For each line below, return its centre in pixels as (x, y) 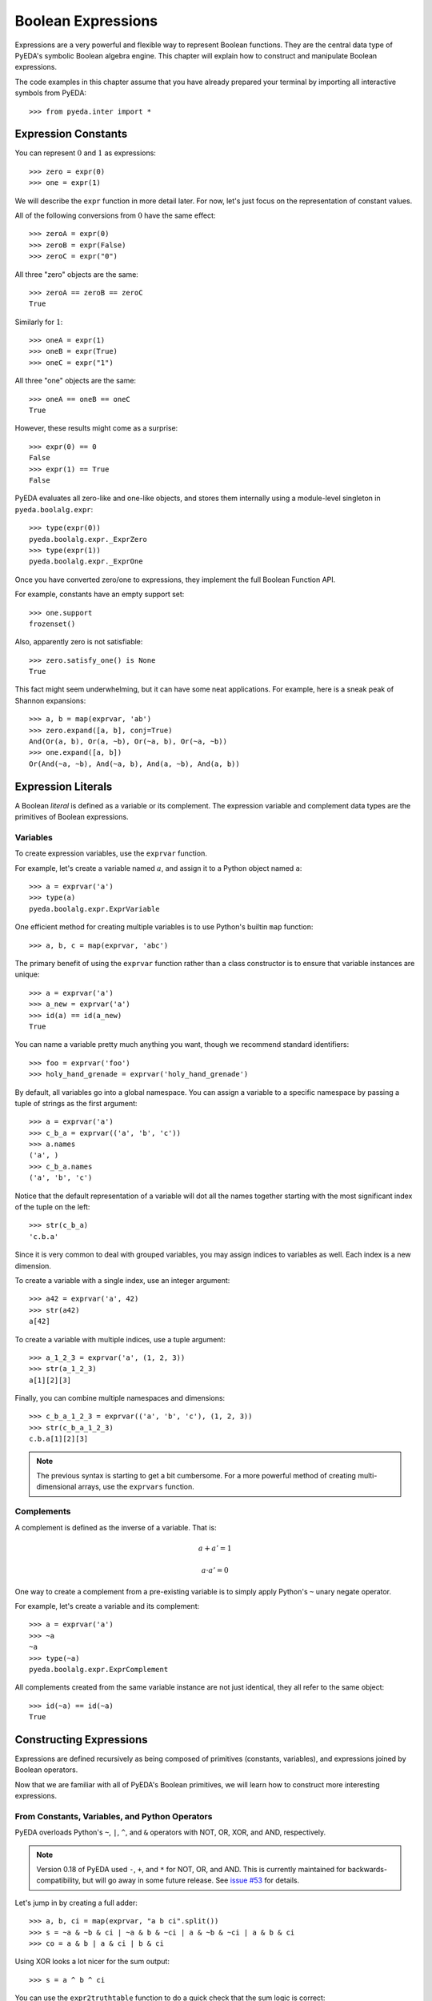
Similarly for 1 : (39, 322)
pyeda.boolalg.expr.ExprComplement (99, 1669)
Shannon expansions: (50, 700)
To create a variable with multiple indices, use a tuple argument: (120, 1339)
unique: (27, 974)
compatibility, (59, 1880)
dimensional (56, 1487)
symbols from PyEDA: (51, 93)
